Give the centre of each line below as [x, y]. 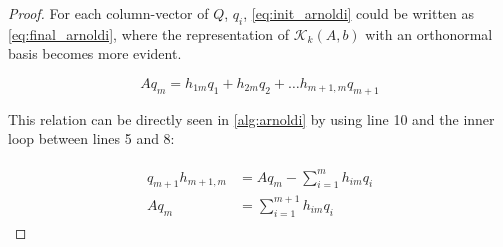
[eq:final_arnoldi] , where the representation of [149, 33]
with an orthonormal [429, 33]
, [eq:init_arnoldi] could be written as [359, 13]
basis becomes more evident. [95, 53]
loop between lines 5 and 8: [91, 138]
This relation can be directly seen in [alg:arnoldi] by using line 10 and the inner [251, 118]
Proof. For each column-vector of [108, 13]
